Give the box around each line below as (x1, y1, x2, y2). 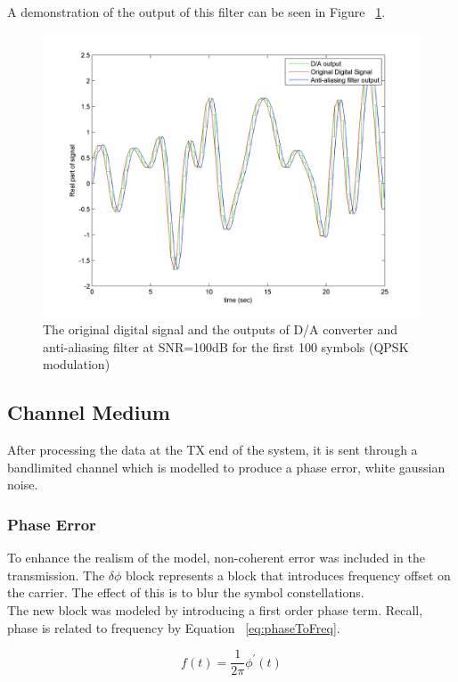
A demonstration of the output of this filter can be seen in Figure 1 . (7, 3, 386, 21)
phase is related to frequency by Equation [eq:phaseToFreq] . (7, 618, 340, 637)
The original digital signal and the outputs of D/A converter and (43, 320, 397, 339)
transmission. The (7, 565, 105, 584)
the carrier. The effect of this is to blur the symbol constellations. (7, 583, 364, 602)
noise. (7, 475, 38, 494)
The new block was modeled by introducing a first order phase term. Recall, (7, 600, 423, 619)
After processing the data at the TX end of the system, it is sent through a (7, 440, 418, 459)
